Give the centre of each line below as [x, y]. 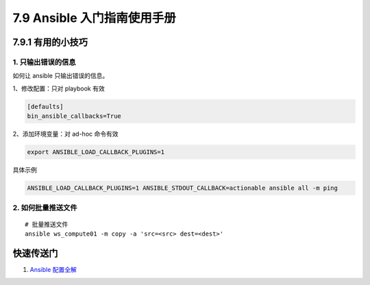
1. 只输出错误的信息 [44, 62]
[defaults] [45, 107]
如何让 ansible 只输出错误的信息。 [61, 76]
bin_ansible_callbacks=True [74, 116]
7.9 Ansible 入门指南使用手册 [94, 18]
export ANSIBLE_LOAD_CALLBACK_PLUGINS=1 [96, 152]
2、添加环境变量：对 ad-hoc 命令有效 [65, 134]
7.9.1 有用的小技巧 [50, 42]
